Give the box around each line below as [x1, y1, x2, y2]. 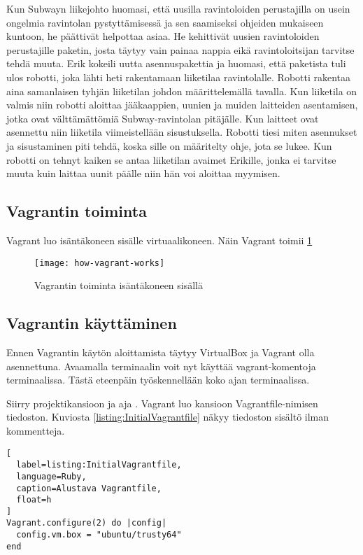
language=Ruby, [16, 471, 87, 482]
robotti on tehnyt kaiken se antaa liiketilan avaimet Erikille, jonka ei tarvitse [6, 152, 336, 167]
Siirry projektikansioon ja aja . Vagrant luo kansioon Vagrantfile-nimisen [6, 395, 318, 410]
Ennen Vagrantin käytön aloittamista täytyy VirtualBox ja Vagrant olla [6, 344, 315, 359]
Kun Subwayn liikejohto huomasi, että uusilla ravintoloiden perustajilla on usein [6, 1, 350, 15]
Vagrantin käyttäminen [6, 312, 177, 334]
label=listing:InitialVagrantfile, [16, 460, 182, 470]
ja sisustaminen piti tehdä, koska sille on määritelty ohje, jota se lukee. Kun [6, 138, 332, 153]
